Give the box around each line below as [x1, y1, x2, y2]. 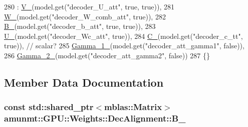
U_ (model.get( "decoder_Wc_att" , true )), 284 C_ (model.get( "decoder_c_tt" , [4, 30, 243, 41]
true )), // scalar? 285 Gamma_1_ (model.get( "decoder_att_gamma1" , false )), [4, 40, 244, 51]
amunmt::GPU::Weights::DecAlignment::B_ [4, 112, 186, 125]
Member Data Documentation [4, 74, 164, 90]
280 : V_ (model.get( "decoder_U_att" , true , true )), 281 [4, 1, 175, 11]
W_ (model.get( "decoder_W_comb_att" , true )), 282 [4, 11, 166, 21]
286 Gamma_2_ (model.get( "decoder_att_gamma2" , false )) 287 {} [4, 50, 210, 60]
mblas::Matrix [104, 101, 162, 113]
